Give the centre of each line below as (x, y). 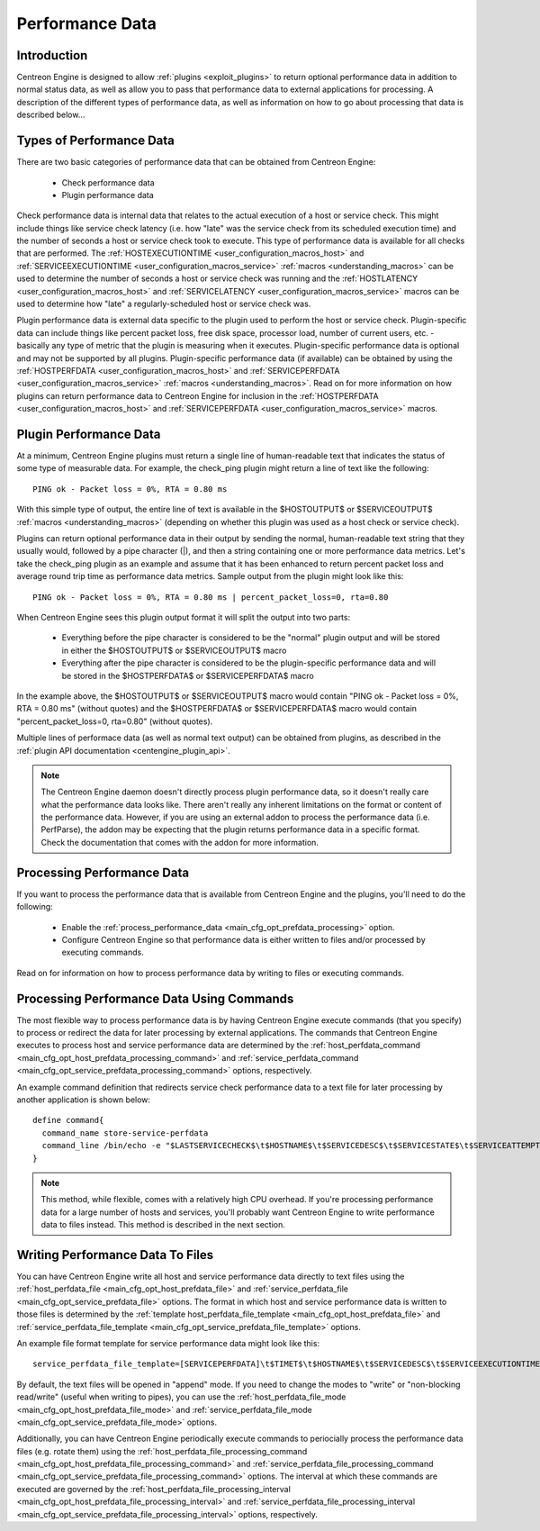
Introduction (52, 55)
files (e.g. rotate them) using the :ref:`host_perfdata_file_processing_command (162, 1451)
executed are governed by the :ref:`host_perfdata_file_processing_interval (154, 1489)
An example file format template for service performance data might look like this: (168, 1343)
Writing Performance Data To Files (115, 1255)
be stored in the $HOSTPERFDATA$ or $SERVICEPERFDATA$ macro (188, 675)
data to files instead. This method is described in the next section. (163, 1225)
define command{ (68, 1120)
